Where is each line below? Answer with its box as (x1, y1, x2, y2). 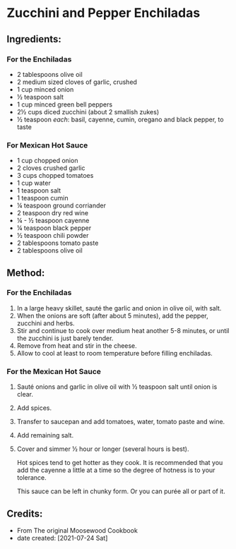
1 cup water (16, 179, 51, 188)
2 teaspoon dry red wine (16, 209, 89, 217)
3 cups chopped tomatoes (16, 171, 94, 180)
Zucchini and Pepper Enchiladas (6, 5, 201, 21)
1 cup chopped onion (16, 157, 78, 165)
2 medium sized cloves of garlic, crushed (16, 78, 137, 86)
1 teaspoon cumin (16, 194, 69, 203)
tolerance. (16, 473, 47, 482)
